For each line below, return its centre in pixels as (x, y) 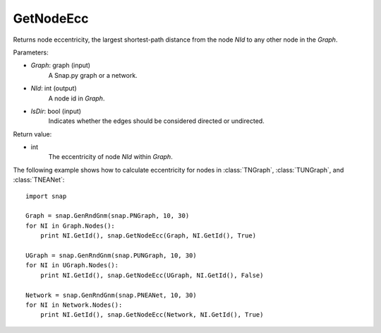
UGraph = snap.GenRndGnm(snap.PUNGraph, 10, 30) (111, 255)
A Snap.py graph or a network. (93, 75)
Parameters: (31, 52)
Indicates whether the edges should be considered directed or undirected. (156, 121)
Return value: (32, 134)
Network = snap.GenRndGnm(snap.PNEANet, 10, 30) (111, 295)
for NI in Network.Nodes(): (74, 305)
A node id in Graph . (77, 98)
